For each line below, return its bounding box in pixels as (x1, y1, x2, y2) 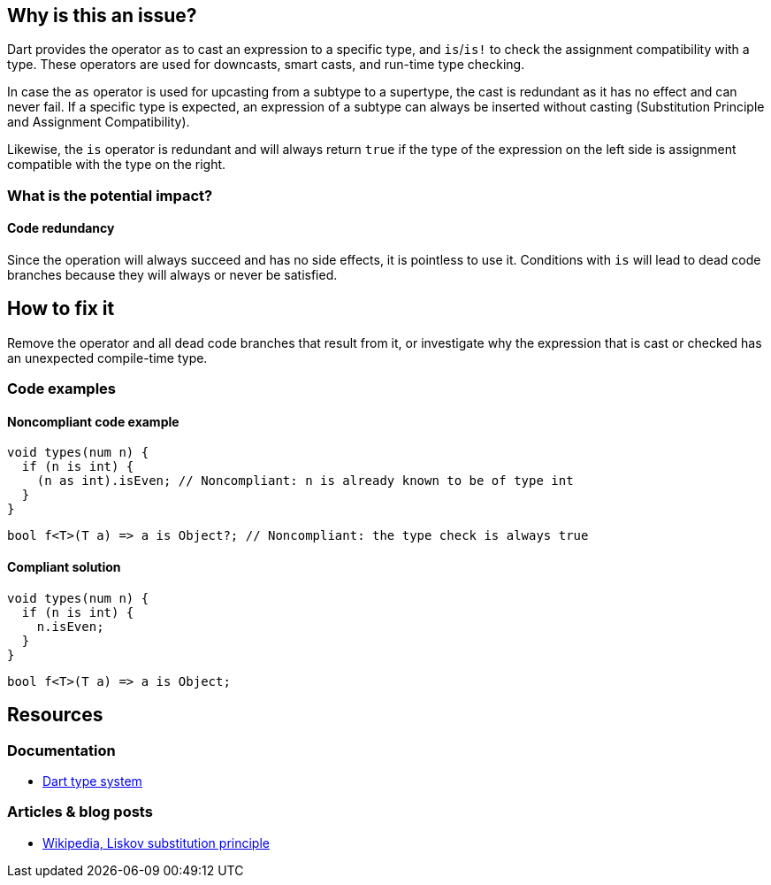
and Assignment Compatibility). (7, 114, 190, 130)
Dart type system (42, 773, 142, 789)
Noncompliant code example (7, 413, 179, 429)
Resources (7, 704, 103, 727)
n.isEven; (36, 619, 104, 634)
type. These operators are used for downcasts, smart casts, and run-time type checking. (7, 57, 525, 73)
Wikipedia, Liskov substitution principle (42, 835, 270, 850)
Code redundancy (7, 220, 115, 236)
